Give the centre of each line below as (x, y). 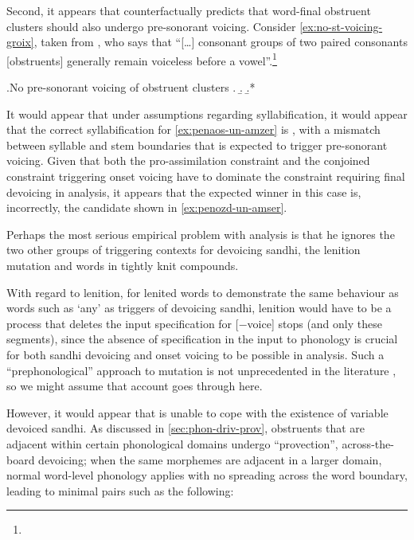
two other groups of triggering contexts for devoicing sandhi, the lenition (184, 250)
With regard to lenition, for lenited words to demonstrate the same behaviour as (203, 292)
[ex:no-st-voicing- (341, 26)
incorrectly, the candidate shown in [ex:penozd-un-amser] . (147, 207)
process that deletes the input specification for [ (123, 323)
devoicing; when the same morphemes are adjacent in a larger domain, (210, 459)
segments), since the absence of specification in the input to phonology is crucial (202, 339)
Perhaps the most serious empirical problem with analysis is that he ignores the (201, 234)
